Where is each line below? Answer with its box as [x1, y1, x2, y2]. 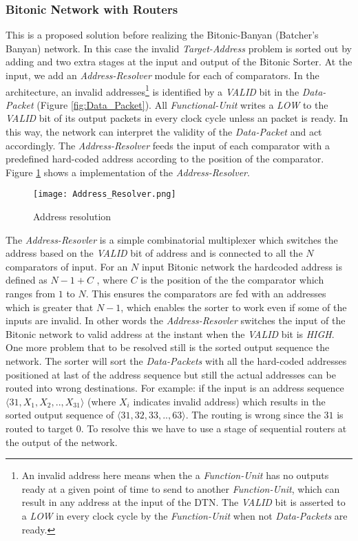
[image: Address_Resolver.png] [33, 189, 176, 200]
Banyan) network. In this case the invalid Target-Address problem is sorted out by [6, 41, 352, 55]
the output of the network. [6, 434, 118, 449]
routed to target [6, 421, 74, 435]
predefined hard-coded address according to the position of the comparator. [6, 151, 324, 166]
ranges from [6, 286, 56, 301]
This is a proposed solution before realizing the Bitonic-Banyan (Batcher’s [6, 28, 319, 42]
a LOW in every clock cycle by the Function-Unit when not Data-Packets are [21, 508, 348, 522]
